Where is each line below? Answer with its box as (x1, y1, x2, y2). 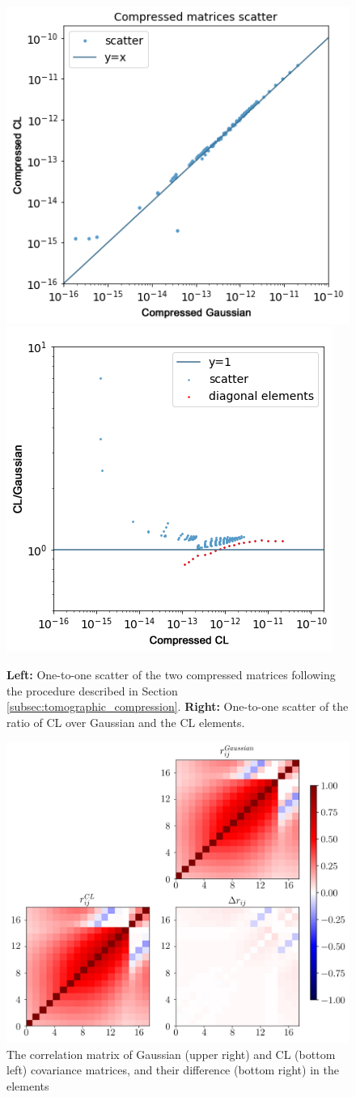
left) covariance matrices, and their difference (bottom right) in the (6, 1061, 339, 1078)
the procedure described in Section (6, 682, 178, 699)
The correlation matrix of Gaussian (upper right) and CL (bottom (6, 1045, 336, 1062)
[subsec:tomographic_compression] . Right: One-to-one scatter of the (6, 698, 349, 715)
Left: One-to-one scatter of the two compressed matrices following (6, 665, 336, 682)
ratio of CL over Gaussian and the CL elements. (6, 713, 245, 730)
